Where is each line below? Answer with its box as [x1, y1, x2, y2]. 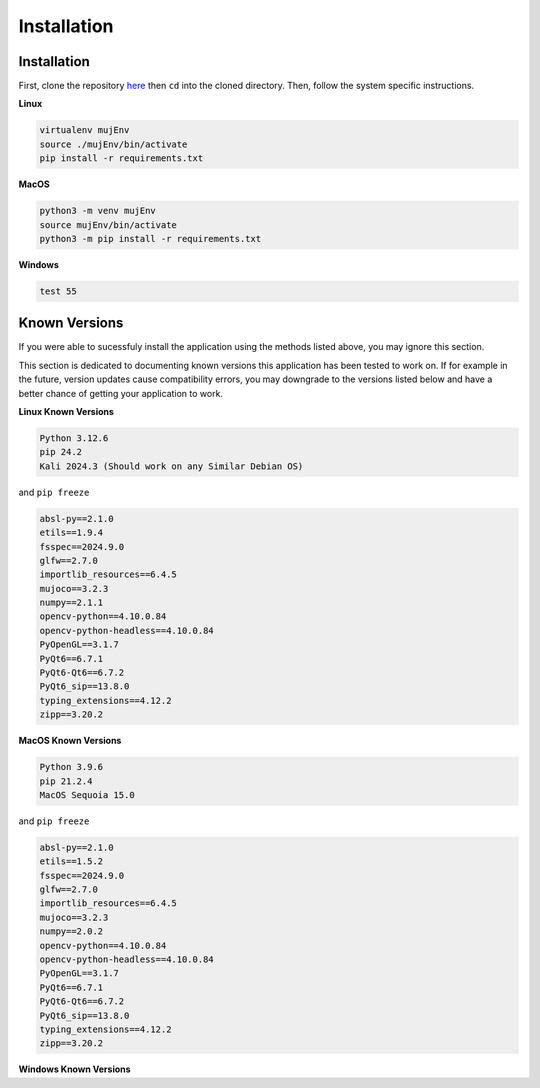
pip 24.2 [39, 446, 83, 458]
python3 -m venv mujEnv [39, 205, 157, 217]
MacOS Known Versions [18, 735, 122, 747]
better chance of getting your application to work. [18, 387, 224, 399]
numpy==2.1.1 [39, 597, 104, 609]
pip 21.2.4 [39, 775, 93, 787]
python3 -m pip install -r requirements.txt [39, 233, 262, 244]
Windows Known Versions [18, 1063, 131, 1075]
